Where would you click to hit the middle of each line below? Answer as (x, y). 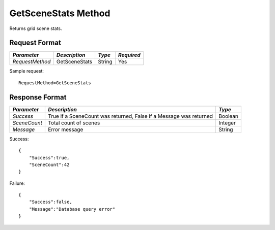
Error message (65, 129)
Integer (227, 123)
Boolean (229, 116)
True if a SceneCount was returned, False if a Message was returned (130, 116)
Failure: (17, 183)
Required (129, 55)
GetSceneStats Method (60, 13)
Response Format (38, 97)
